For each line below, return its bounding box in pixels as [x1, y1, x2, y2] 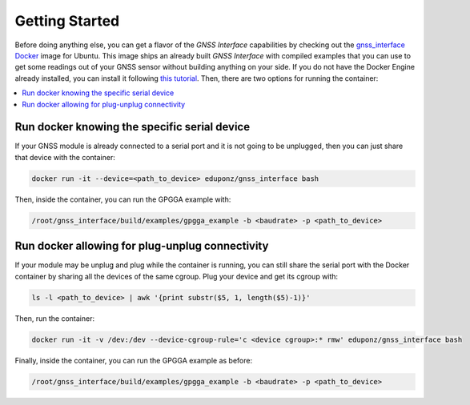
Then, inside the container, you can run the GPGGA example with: [14, 194, 231, 204]
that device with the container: [14, 152, 115, 162]
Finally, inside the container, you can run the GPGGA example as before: [14, 355, 252, 365]
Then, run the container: [14, 313, 95, 323]
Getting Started [14, 12, 120, 30]
